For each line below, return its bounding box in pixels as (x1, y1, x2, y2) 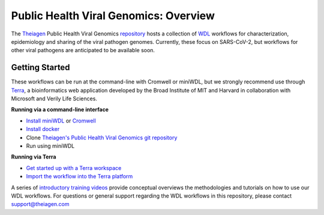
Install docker (26, 126, 60, 133)
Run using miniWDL (26, 142, 75, 150)
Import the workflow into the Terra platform (26, 173, 133, 180)
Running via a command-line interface (11, 106, 109, 114)
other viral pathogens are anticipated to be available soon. (11, 47, 155, 54)
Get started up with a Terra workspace (26, 164, 122, 171)
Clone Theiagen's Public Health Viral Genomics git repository (26, 134, 178, 141)
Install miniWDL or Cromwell (26, 117, 96, 124)
